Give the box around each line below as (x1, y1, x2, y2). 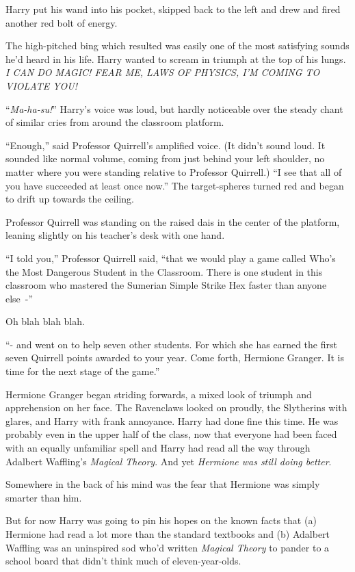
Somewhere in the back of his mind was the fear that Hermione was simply (5, 477, 320, 491)
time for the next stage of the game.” (5, 364, 160, 378)
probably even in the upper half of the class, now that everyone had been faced (5, 427, 337, 441)
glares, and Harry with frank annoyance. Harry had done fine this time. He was (5, 413, 339, 428)
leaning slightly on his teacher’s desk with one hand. (5, 228, 225, 242)
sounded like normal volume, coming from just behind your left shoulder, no (5, 151, 325, 166)
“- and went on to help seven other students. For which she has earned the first (5, 337, 337, 351)
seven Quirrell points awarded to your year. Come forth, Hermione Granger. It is (5, 350, 344, 365)
